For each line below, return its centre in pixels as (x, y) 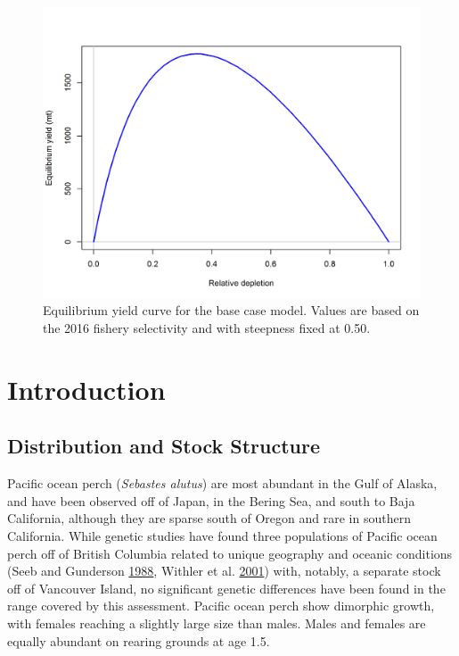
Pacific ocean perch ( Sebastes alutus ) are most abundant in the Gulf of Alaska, (222, 483)
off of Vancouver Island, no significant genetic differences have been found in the (226, 588)
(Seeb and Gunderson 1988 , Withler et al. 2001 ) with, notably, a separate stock (224, 571)
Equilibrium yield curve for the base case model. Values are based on (231, 310)
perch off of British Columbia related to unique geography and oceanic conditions (230, 553)
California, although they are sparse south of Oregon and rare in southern (209, 518)
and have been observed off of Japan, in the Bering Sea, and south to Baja (211, 500)
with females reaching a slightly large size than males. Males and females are (217, 623)
